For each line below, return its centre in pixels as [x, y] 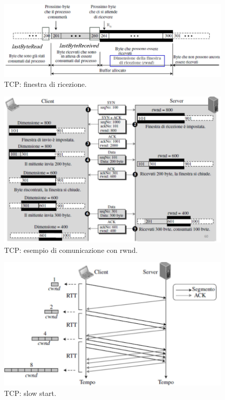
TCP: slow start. [30, 393]
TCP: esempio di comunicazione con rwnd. [71, 250]
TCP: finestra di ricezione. [46, 84]
